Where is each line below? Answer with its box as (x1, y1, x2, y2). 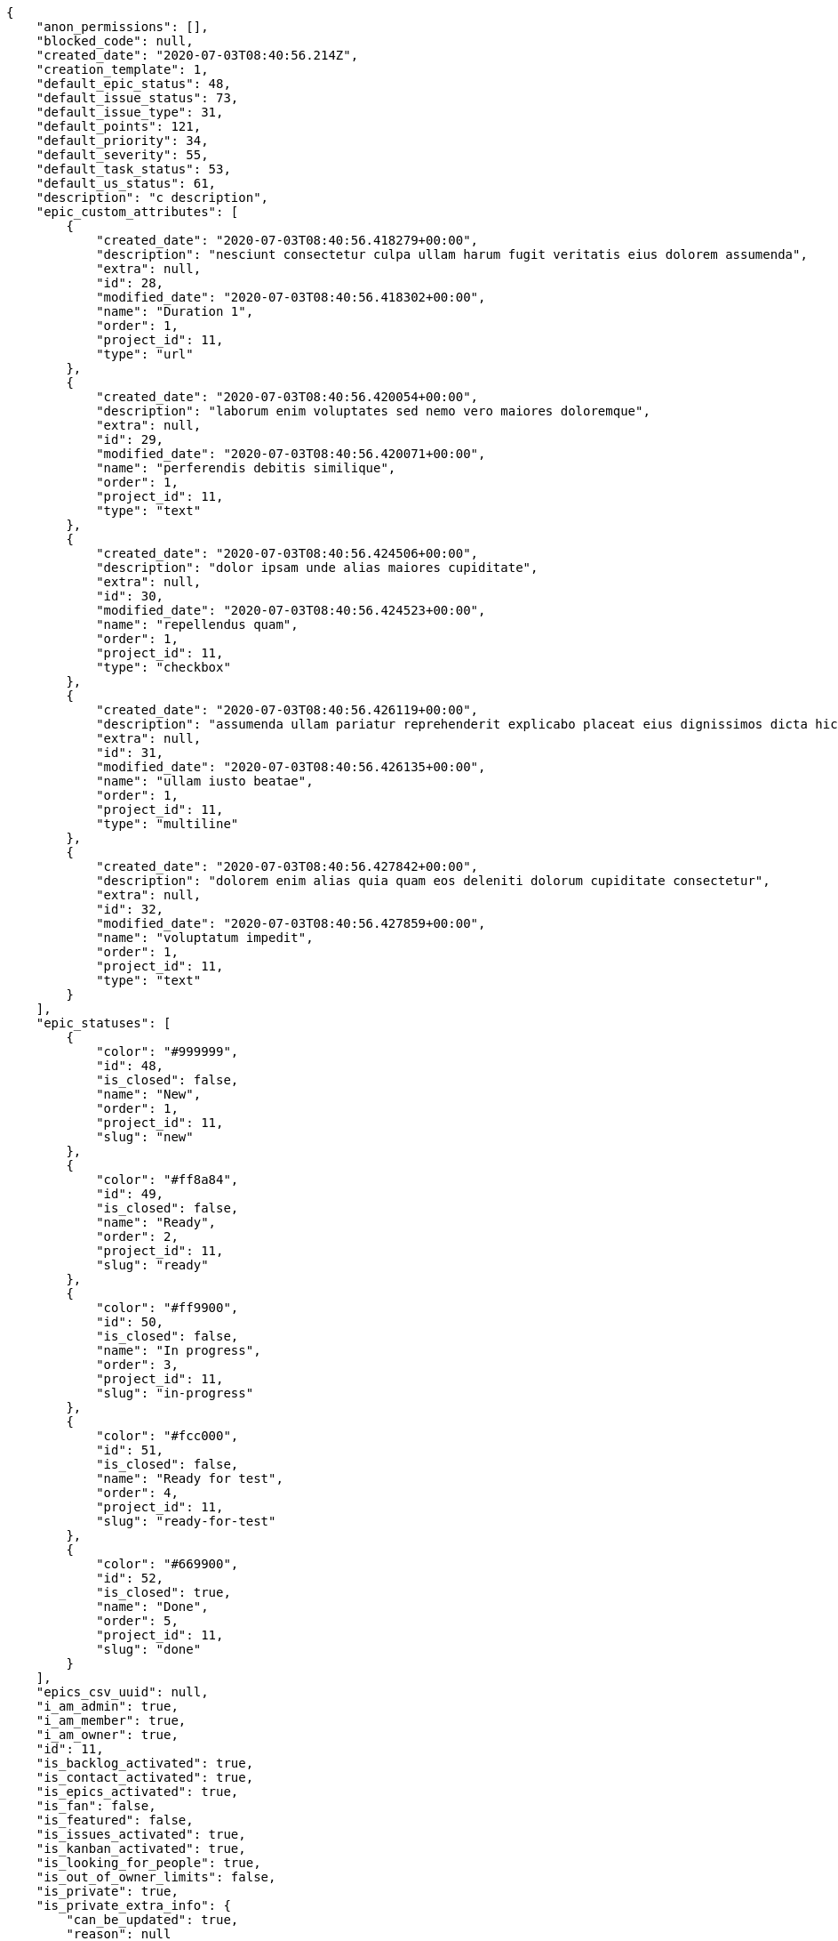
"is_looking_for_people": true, (36, 1856, 261, 1870)
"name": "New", (96, 1087, 202, 1101)
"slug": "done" (96, 1642, 202, 1656)
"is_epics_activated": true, (36, 1784, 239, 1799)
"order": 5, (96, 1614, 179, 1628)
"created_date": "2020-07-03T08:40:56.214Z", (36, 48, 359, 62)
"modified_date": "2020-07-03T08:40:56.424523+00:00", (96, 603, 486, 617)
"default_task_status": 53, (36, 162, 231, 176)
